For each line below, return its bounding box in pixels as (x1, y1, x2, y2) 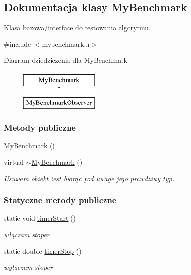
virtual (4, 156, 24, 167)
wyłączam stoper (4, 262, 52, 272)
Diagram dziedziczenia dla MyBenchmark (4, 55, 128, 65)
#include (4, 38, 31, 49)
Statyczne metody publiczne (4, 194, 117, 206)
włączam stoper (4, 229, 50, 239)
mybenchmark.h (42, 38, 90, 49)
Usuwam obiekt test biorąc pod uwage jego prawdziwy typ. (4, 173, 174, 183)
